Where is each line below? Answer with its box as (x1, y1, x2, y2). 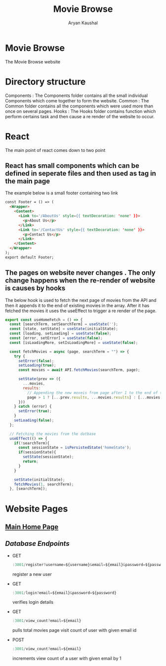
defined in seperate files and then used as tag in (5, 169, 157, 178)
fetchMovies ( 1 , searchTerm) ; (14, 481, 74, 487)
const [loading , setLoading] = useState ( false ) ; (9, 331, 112, 336)
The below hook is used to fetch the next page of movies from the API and (5, 297, 157, 303)
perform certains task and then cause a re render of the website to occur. (5, 113, 155, 119)
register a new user (12, 571, 52, 577)
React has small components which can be (5, 161, 139, 170)
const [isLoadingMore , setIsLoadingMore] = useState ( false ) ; (9, 340, 138, 345)
